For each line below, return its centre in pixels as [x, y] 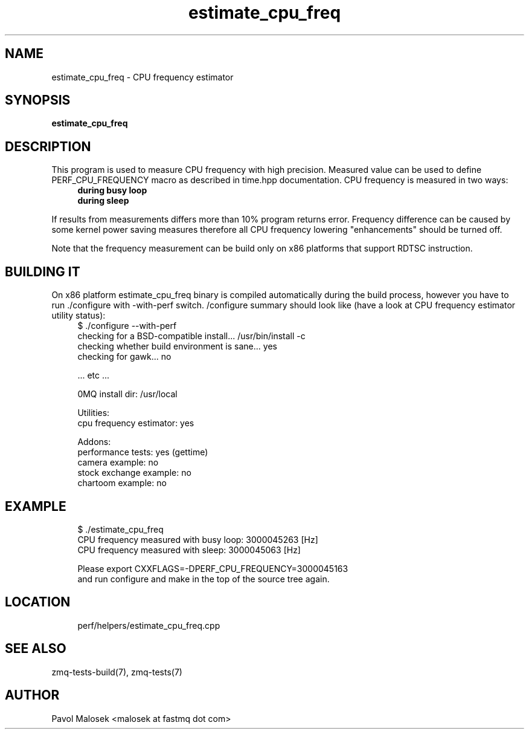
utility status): [79, 316]
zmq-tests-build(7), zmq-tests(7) [117, 672]
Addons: [94, 442]
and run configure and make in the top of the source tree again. [204, 579]
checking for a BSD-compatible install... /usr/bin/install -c [191, 336]
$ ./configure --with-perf [127, 326]
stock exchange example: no [134, 473]
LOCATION [38, 602]
